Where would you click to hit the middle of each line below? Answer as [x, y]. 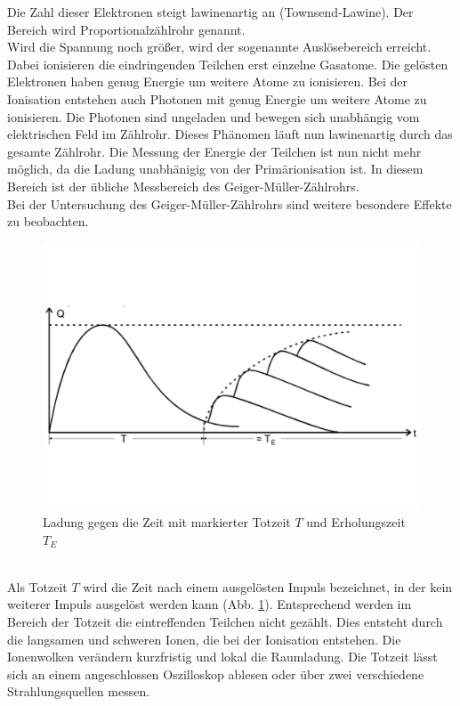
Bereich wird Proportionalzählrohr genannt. [126, 29]
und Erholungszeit [356, 522]
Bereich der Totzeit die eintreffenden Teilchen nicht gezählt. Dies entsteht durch [225, 622]
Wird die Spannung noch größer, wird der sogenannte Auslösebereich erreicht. [219, 47]
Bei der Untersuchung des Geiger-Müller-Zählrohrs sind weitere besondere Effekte [230, 203]
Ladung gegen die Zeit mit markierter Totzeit [167, 522]
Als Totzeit [37, 586]
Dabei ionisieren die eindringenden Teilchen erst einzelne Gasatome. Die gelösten [228, 64]
